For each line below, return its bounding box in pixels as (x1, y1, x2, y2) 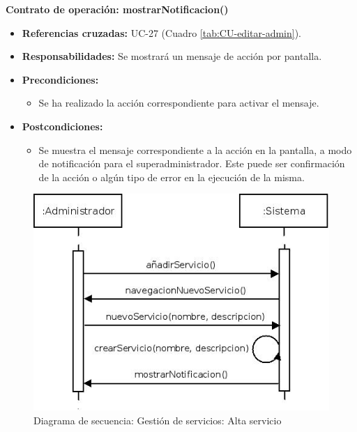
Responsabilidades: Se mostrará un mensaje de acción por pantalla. (22, 49, 322, 63)
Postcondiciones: (22, 118, 103, 133)
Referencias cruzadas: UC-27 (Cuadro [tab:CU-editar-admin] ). (22, 25, 301, 40)
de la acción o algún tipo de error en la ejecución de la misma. (38, 169, 305, 184)
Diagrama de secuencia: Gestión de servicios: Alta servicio (33, 412, 282, 427)
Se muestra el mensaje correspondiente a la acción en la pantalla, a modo (38, 142, 352, 157)
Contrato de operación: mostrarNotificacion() (6, 2, 229, 16)
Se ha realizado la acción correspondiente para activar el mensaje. (38, 95, 319, 110)
